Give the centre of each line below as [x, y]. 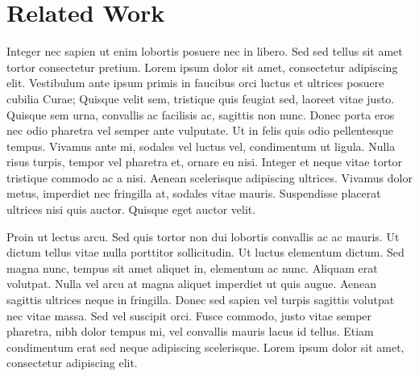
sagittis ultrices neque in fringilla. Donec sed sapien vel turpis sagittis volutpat [201, 300]
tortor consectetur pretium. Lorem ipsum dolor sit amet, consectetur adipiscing [202, 67]
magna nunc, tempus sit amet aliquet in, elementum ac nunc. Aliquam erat [192, 267]
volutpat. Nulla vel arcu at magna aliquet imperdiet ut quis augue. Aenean [192, 284]
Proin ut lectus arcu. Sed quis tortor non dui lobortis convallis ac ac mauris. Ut [203, 236]
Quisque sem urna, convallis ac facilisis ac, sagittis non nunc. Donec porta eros [201, 114]
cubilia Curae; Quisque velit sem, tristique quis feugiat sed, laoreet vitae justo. [201, 98]
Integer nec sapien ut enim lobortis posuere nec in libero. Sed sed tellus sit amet [205, 51]
